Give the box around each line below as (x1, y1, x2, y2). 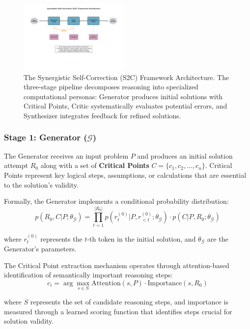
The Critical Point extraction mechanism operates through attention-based (4, 260, 229, 270)
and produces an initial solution (137, 150, 233, 161)
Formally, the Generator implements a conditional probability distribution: (4, 196, 229, 206)
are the (207, 233, 228, 244)
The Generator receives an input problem (4, 150, 129, 161)
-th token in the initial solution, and (87, 233, 196, 244)
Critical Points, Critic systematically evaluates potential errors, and (24, 101, 227, 111)
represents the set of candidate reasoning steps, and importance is (30, 297, 228, 307)
